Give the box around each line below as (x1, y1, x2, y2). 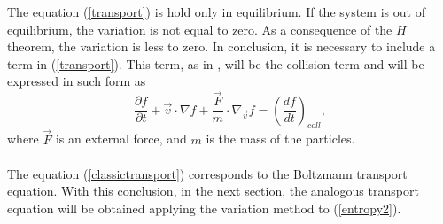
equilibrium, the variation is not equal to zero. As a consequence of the (7, 19, 392, 38)
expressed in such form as (7, 72, 146, 90)
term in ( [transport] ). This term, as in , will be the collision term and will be (7, 54, 424, 73)
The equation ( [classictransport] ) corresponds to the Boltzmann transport (7, 164, 408, 182)
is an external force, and (55, 129, 187, 148)
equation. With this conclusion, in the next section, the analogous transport (7, 182, 419, 200)
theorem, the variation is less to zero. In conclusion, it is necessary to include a (7, 37, 436, 56)
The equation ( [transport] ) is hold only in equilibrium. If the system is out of (7, 3, 425, 20)
